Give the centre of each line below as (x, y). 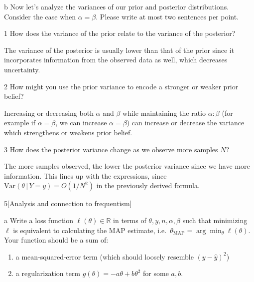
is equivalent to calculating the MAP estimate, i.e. (90, 230)
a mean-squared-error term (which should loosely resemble (105, 256)
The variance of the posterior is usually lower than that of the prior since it (119, 50)
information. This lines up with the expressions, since (85, 175)
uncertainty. (22, 69)
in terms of (130, 220)
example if (20, 123)
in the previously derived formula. (148, 185)
